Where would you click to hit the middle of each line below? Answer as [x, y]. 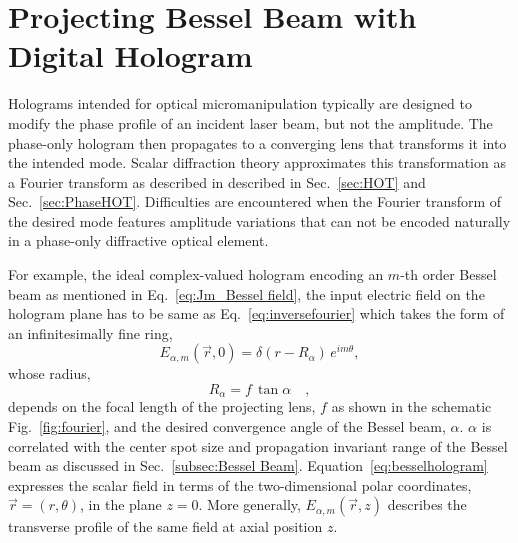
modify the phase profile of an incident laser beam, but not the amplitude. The [250, 122]
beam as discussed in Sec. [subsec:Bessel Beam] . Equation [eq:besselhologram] [248, 465]
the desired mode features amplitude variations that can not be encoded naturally [259, 220]
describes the [427, 504]
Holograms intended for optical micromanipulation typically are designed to [240, 103]
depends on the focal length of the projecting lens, [162, 406]
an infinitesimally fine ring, [90, 332]
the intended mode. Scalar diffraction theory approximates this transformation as [257, 162]
